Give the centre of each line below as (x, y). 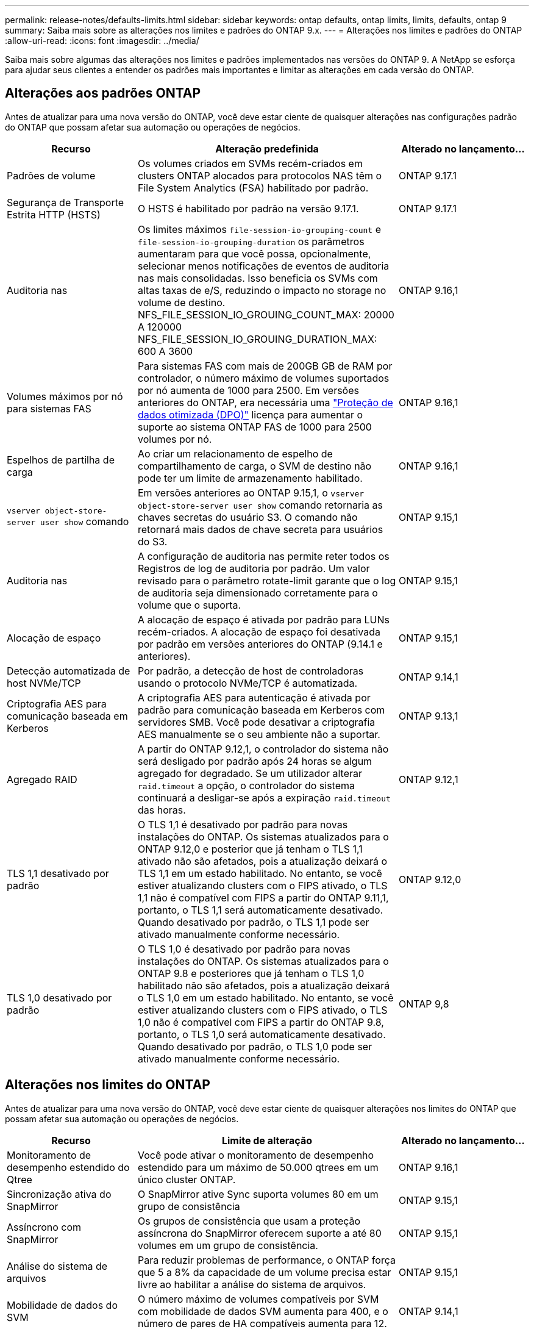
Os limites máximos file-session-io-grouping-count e (259, 229)
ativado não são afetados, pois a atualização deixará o (263, 861)
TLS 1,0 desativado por (59, 997)
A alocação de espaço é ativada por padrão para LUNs (264, 619)
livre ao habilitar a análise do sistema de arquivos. (252, 1284)
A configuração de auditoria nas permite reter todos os (264, 556)
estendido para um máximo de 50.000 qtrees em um (258, 1167)
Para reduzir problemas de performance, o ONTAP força (267, 1260)
